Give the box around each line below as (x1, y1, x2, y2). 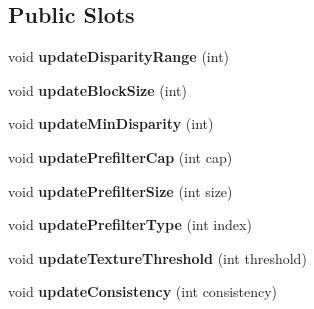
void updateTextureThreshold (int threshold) (8, 247, 307, 268)
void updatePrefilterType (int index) (8, 214, 252, 235)
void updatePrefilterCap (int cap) (8, 146, 233, 167)
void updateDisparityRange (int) (8, 46, 230, 67)
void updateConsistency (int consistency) (8, 281, 278, 302)
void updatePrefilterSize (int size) (8, 180, 233, 201)
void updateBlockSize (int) (8, 79, 187, 100)
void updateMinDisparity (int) (8, 113, 214, 134)
